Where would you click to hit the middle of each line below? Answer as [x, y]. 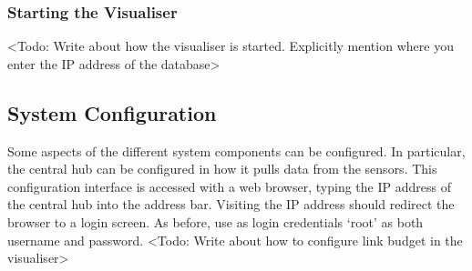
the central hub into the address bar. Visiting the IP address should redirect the [231, 204]
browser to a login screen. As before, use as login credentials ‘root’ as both [215, 221]
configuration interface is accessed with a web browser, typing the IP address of [229, 186]
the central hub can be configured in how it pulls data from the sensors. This [222, 169]
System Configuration [112, 112]
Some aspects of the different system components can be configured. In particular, [236, 151]
